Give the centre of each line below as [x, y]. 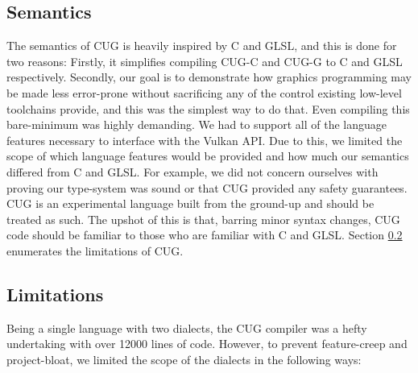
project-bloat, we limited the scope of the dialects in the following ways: [184, 359]
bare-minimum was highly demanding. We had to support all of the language [197, 124]
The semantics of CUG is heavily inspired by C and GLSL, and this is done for [202, 46]
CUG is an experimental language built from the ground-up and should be [190, 203]
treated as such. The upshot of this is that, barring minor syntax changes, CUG [203, 219]
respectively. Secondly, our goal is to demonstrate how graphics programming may [209, 77]
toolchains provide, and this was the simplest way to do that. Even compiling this [208, 108]
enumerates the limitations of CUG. [95, 250]
